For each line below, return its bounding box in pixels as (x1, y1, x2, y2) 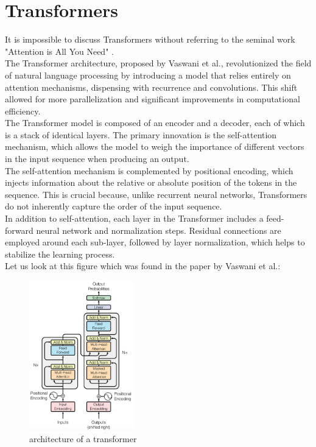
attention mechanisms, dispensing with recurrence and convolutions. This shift (5, 80, 298, 93)
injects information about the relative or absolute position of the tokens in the (5, 176, 297, 189)
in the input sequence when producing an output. (5, 152, 189, 165)
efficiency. (5, 104, 41, 117)
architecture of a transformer (29, 432, 137, 445)
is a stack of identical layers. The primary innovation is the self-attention (5, 128, 277, 141)
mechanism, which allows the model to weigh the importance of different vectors (5, 140, 304, 153)
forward (5, 224, 33, 236)
